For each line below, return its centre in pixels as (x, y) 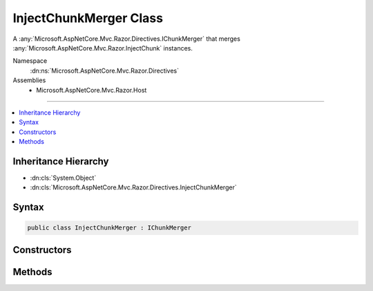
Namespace (30, 61)
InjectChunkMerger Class (88, 18)
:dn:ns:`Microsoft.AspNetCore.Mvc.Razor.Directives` (105, 71)
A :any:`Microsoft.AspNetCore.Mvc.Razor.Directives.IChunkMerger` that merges (127, 39)
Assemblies (29, 80)
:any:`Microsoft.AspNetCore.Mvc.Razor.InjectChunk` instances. (103, 48)
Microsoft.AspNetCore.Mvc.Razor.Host (92, 90)
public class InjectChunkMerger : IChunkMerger (109, 228)
